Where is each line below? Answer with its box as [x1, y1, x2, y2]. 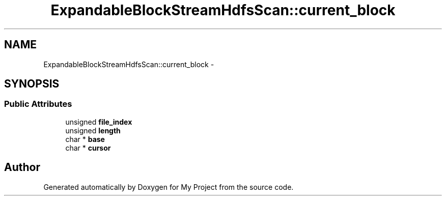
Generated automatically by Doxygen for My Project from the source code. [43, 182, 294, 191]
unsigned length [65, 126, 121, 135]
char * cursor [65, 143, 111, 152]
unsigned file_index [65, 117, 132, 126]
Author [4, 161, 40, 174]
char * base [65, 134, 105, 144]
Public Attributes [4, 99, 72, 109]
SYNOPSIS [4, 77, 60, 91]
